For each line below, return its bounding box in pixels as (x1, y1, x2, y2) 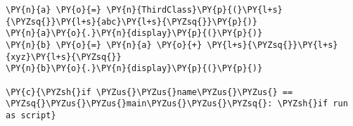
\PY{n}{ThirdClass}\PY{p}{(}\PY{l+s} (106, 5, 283, 15)
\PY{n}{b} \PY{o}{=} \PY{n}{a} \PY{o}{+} (6, 39, 203, 50)
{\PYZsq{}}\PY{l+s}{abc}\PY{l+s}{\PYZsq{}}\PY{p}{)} (6, 16, 257, 27)
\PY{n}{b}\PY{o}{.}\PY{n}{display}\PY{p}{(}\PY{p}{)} (6, 63, 263, 74)
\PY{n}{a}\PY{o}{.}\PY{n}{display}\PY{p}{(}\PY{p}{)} (6, 28, 263, 39)
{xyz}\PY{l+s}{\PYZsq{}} (6, 51, 122, 62)
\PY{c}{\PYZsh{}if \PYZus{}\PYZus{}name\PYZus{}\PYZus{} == (6, 87, 293, 97)
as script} (6, 110, 56, 120)
